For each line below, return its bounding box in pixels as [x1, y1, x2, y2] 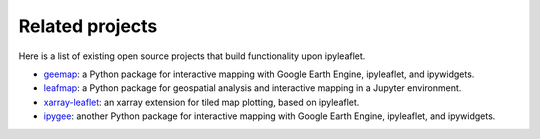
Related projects [18, 15, 158, 37]
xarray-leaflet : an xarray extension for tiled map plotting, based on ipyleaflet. [43, 96, 360, 108]
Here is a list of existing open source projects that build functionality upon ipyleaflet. [18, 50, 366, 62]
